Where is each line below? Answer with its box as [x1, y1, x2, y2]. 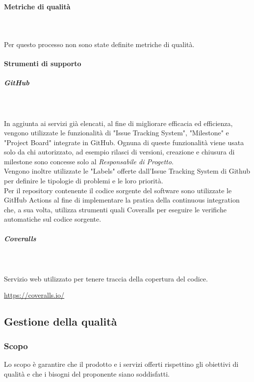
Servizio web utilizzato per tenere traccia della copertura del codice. [4, 273, 208, 283]
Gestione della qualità [4, 314, 117, 329]
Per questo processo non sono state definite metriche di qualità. [4, 39, 195, 49]
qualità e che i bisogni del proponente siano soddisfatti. [4, 368, 170, 379]
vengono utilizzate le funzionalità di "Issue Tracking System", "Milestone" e [4, 127, 229, 138]
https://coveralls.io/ [4, 290, 65, 300]
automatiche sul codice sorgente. [4, 214, 102, 224]
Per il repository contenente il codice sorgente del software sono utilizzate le [4, 185, 232, 195]
